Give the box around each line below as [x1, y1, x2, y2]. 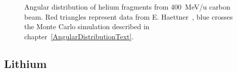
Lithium [4, 55, 47, 71]
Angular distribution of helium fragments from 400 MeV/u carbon [24, 2, 230, 12]
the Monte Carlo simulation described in [24, 21, 150, 32]
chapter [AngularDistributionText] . [24, 31, 134, 41]
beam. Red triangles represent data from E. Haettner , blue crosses [24, 11, 233, 22]
